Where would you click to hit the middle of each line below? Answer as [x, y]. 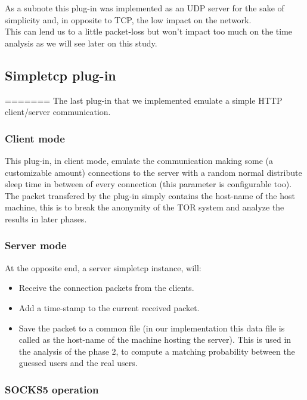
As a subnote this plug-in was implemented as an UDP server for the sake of [145, 8]
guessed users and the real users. [78, 363]
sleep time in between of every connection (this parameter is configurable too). [148, 184]
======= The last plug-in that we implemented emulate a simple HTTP [144, 100]
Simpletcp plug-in [61, 75]
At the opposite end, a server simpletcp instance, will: [103, 267]
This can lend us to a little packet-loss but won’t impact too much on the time [149, 31]
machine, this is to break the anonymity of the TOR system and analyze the [145, 207]
